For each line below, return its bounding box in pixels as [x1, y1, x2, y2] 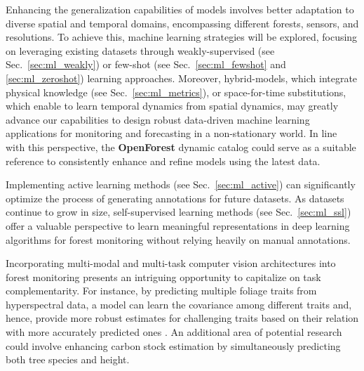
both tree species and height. [6, 352, 130, 367]
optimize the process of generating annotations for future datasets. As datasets [6, 190, 344, 205]
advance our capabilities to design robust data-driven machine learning [6, 112, 310, 126]
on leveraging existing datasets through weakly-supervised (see [6, 43, 275, 58]
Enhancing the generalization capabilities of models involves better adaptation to [6, 2, 354, 16]
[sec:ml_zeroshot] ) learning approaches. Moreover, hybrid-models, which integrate [6, 70, 358, 85]
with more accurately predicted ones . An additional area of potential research [6, 325, 342, 339]
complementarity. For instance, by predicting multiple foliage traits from [6, 283, 317, 298]
